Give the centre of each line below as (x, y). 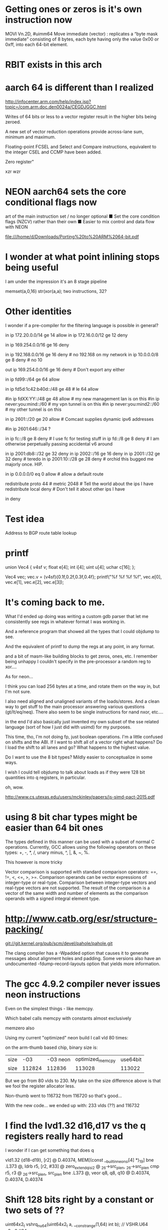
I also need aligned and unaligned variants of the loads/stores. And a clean (82, 701)
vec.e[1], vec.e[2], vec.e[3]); (35, 582)
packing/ (24, 929)
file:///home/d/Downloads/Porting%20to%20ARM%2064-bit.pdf (72, 237)
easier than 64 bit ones (54, 827)
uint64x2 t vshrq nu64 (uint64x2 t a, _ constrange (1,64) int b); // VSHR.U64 (77, 1225)
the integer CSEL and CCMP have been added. (53, 152)
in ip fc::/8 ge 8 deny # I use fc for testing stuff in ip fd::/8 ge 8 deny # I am (82, 438)
